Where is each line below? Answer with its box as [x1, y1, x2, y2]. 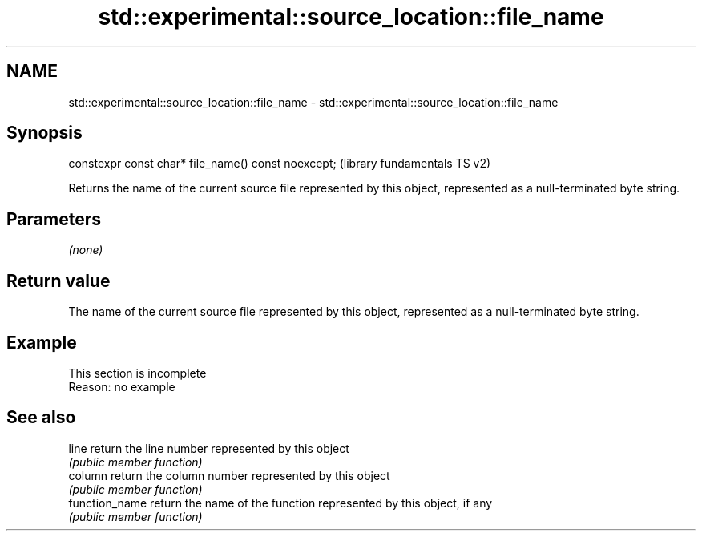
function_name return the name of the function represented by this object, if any [68, 495, 493, 510]
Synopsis [6, 123, 83, 143]
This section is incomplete [68, 365, 207, 380]
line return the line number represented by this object [68, 441, 349, 455]
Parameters [6, 208, 101, 229]
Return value [6, 270, 111, 291]
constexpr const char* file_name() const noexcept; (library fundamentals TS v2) [68, 156, 491, 171]
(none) [68, 243, 103, 257]
